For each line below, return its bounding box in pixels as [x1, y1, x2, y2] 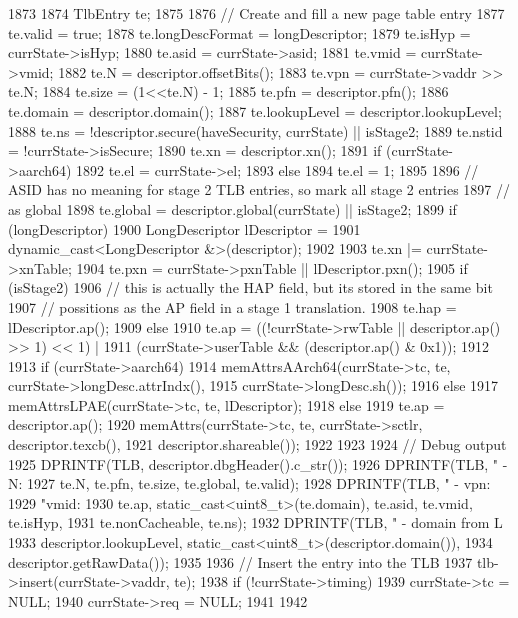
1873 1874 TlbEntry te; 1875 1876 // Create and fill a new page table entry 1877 [8, 3, 505, 23]
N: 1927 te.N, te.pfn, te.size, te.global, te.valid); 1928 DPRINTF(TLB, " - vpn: [8, 473, 491, 494]
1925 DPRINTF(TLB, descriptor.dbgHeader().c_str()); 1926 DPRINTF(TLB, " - [8, 453, 508, 474]
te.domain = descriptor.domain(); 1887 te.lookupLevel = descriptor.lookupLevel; [8, 100, 502, 121]
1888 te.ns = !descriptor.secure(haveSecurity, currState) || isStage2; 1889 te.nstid [8, 120, 503, 141]
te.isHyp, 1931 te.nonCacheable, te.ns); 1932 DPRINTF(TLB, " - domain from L [8, 512, 503, 533]
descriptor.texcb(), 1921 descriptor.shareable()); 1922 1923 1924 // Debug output [8, 434, 507, 455]
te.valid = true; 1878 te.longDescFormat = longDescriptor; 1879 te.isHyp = [8, 22, 471, 43]
